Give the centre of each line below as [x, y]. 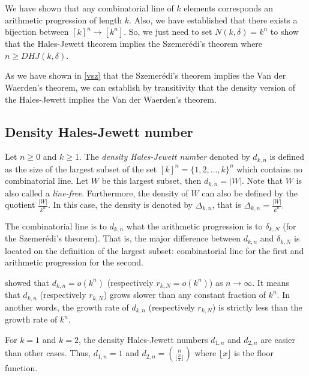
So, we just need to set [170, 32]
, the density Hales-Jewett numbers [143, 339]
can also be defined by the [250, 193]
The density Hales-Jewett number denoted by [167, 156]
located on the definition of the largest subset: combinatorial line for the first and [154, 250]
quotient [20, 205]
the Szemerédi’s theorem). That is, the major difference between [123, 238]
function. [21, 368]
